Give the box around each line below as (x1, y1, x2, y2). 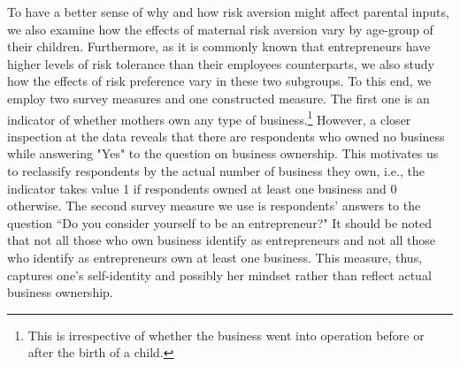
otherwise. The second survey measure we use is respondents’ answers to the (7, 196, 421, 215)
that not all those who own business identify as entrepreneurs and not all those (7, 231, 436, 249)
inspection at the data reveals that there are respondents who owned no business (7, 126, 445, 145)
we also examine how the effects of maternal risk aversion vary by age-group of (7, 19, 433, 38)
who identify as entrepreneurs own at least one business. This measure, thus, (7, 248, 423, 266)
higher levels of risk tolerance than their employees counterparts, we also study (7, 54, 434, 72)
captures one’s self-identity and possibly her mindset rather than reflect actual (7, 265, 432, 284)
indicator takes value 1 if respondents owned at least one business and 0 (7, 179, 397, 197)
